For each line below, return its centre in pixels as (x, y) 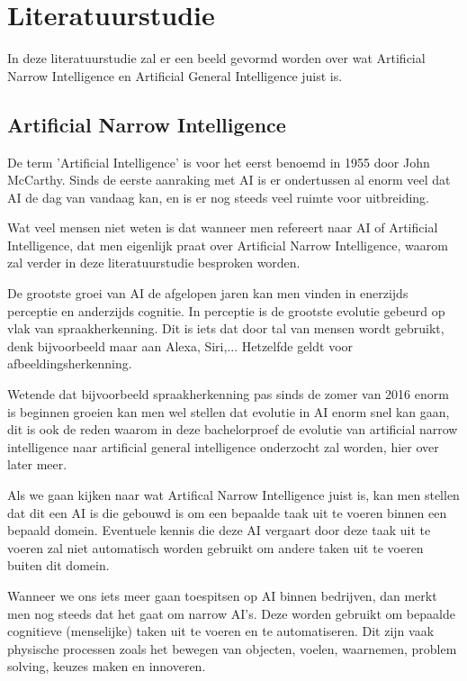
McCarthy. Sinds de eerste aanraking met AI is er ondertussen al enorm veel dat (229, 180)
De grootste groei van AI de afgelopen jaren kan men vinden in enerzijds (208, 293)
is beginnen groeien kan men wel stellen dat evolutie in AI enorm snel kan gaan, (229, 411)
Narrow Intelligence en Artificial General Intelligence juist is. (175, 75)
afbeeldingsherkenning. (70, 363)
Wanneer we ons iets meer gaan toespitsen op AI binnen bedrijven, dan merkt (222, 595)
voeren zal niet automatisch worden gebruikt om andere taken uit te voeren (216, 547)
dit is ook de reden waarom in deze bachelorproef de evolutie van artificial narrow (233, 429)
